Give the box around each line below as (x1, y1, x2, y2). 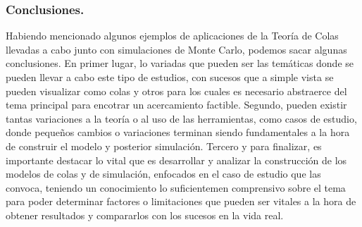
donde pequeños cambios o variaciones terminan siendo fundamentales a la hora (6, 125, 350, 140)
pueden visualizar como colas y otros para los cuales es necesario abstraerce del (6, 83, 347, 98)
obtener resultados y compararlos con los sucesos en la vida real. (6, 207, 284, 222)
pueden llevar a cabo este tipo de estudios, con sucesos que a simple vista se (6, 70, 334, 84)
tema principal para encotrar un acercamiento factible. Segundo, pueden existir (6, 97, 347, 112)
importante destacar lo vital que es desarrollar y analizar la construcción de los (6, 152, 347, 167)
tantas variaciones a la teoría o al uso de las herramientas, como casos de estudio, (6, 111, 357, 125)
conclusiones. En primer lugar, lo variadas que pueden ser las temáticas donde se (6, 56, 354, 70)
